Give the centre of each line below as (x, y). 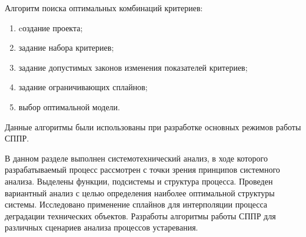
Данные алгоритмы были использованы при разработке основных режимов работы (153, 126)
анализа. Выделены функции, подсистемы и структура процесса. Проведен (139, 181)
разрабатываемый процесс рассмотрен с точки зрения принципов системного (142, 169)
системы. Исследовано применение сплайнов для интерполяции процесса (136, 204)
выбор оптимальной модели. (69, 106)
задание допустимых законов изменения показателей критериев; (133, 67)
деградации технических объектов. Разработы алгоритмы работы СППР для (140, 215)
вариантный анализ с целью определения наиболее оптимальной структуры (140, 192)
